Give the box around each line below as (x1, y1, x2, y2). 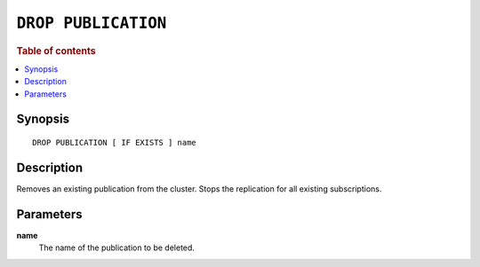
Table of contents (16, 44, 97, 57)
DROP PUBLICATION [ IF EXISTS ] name (32, 137, 197, 147)
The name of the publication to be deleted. (38, 242, 196, 253)
